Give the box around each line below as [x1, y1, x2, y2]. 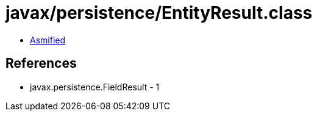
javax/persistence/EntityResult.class [5, 2, 313, 23]
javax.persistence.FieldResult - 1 [30, 81, 160, 92]
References [5, 56, 77, 71]
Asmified [30, 34, 66, 45]
